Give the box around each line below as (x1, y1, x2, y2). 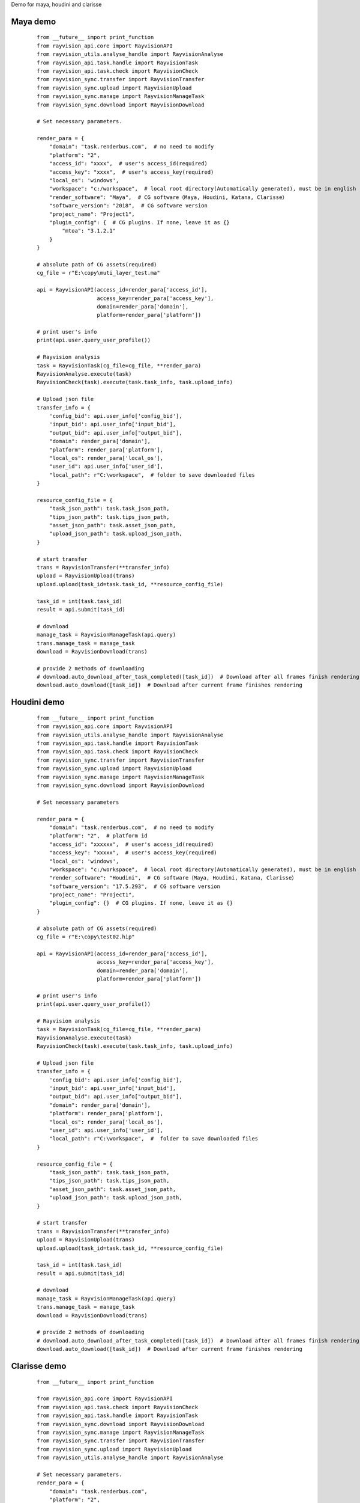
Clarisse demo (11, 1361, 67, 1371)
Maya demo (11, 16, 56, 26)
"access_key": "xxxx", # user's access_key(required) (49, 168, 214, 176)
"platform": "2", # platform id (49, 833, 148, 839)
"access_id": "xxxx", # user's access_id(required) (49, 160, 208, 167)
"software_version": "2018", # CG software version (49, 202, 208, 209)
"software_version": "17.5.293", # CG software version (49, 883, 220, 890)
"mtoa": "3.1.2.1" (62, 227, 116, 234)
